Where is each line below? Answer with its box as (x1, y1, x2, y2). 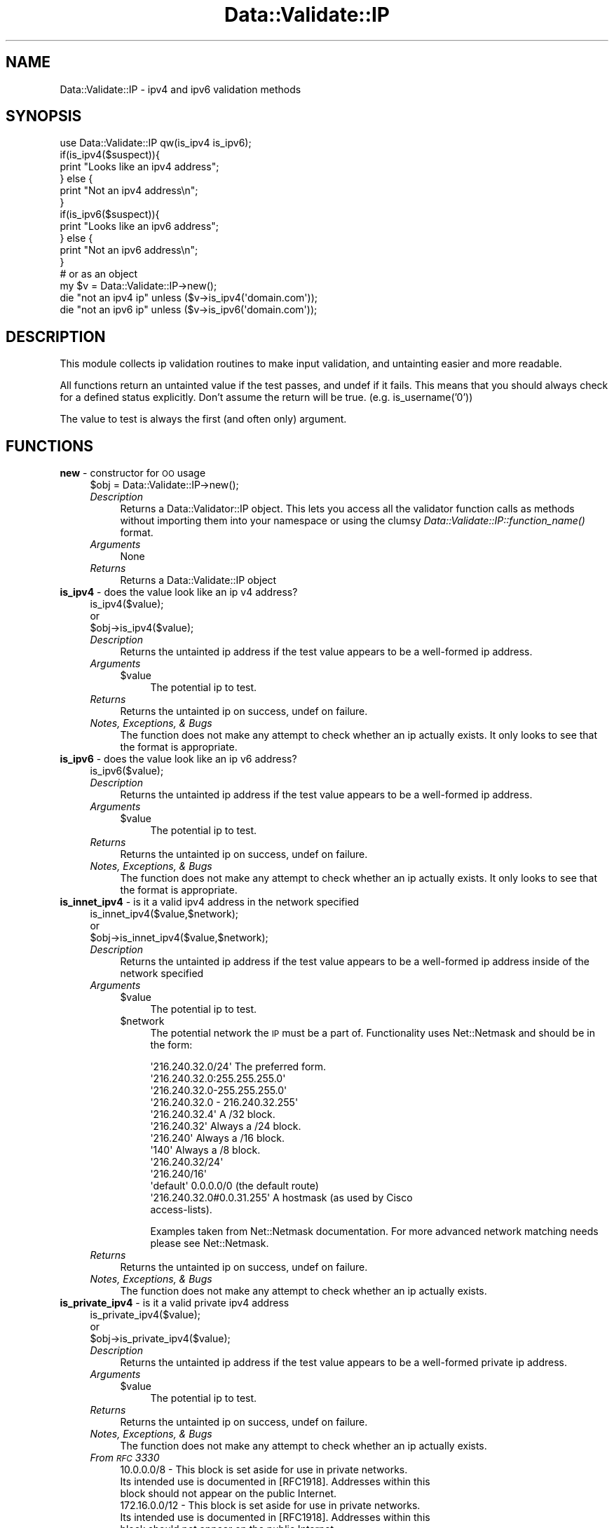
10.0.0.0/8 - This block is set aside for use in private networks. (120, 1464, 408, 1476)
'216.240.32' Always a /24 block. (150, 1120, 301, 1133)
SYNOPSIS (6, 107, 82, 125)
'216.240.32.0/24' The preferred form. (150, 1060, 327, 1073)
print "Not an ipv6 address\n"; (60, 244, 198, 257)
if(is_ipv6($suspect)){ (60, 208, 160, 221)
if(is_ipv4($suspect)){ (60, 149, 160, 161)
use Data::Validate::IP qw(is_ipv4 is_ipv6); (60, 137, 252, 149)
